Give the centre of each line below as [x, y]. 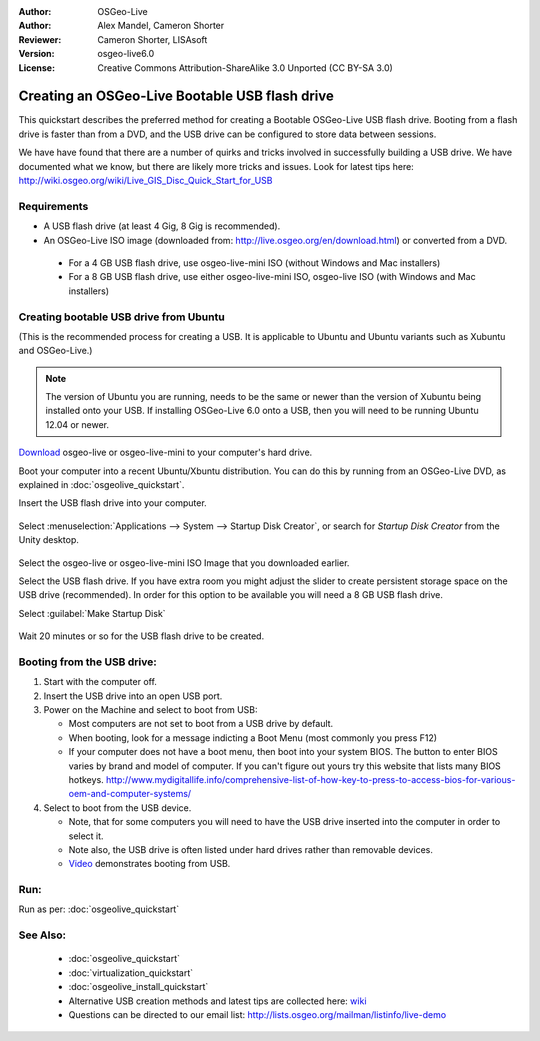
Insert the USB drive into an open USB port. [133, 696]
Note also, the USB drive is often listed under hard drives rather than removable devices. [251, 849]
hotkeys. [86, 779]
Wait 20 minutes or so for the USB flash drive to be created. [141, 636]
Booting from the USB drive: [87, 662]
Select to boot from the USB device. [117, 807]
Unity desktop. [48, 540]
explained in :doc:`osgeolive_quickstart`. [101, 484]
